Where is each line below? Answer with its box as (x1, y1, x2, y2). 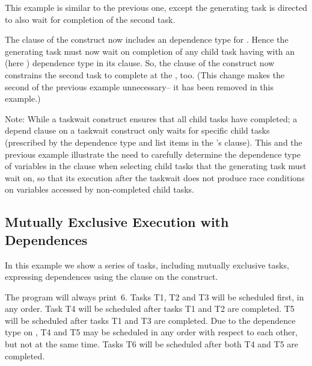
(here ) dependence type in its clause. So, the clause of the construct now (5, 57, 275, 69)
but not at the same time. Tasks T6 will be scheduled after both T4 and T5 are (5, 338, 299, 350)
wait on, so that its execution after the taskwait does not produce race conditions (5, 171, 305, 184)
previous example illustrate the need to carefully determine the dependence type (5, 147, 301, 160)
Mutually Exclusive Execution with (5, 212, 229, 231)
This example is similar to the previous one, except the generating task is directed (5, 1, 308, 13)
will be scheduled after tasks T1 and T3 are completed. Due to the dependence (5, 314, 296, 326)
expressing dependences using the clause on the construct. (5, 270, 218, 283)
